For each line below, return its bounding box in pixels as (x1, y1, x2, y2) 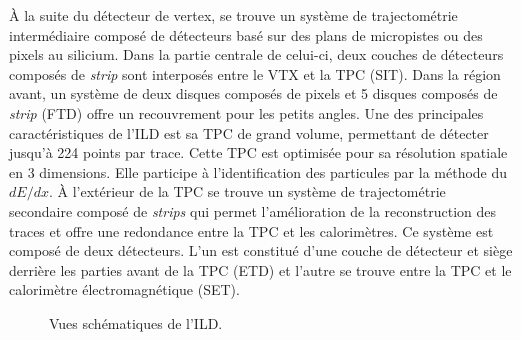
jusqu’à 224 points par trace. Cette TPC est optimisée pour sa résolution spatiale (9, 142, 508, 163)
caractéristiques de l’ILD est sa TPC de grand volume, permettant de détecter (9, 122, 489, 143)
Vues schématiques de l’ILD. (49, 312, 223, 333)
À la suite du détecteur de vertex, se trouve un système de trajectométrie (9, 5, 458, 25)
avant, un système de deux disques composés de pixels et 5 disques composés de (9, 83, 498, 104)
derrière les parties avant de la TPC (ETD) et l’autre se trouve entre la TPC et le (9, 259, 512, 280)
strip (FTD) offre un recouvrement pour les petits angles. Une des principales (9, 102, 484, 123)
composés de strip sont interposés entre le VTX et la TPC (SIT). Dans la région (9, 63, 501, 84)
